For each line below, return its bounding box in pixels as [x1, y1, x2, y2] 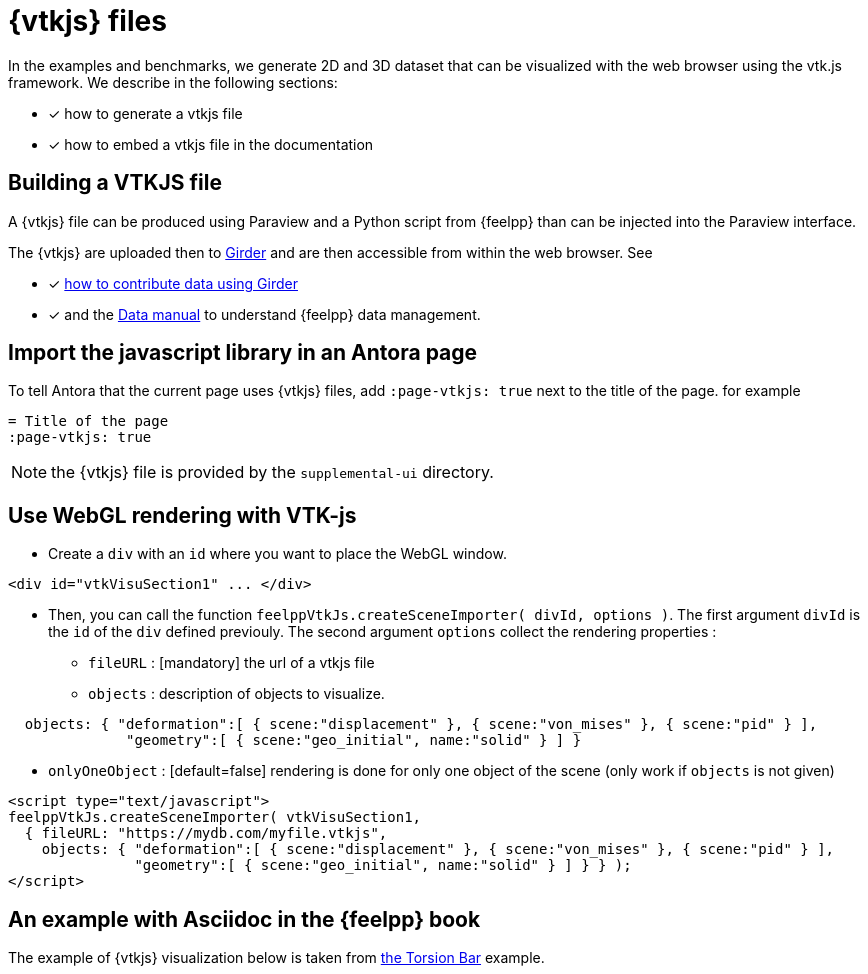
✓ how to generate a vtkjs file [48, 104, 243, 122]
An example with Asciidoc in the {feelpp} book [8, 906, 481, 932]
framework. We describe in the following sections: [8, 73, 338, 91]
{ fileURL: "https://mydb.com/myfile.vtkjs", [24, 825, 388, 842]
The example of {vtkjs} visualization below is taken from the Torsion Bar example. [8, 949, 545, 967]
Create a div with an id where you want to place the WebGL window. [48, 545, 507, 563]
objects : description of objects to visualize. [88, 685, 385, 703]
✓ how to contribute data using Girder [48, 274, 298, 292]
